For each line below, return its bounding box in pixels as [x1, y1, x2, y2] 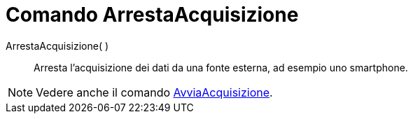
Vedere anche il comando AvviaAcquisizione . [36, 85, 273, 99]
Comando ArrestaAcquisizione [6, 3, 299, 27]
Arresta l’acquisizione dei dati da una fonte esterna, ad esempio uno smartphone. [34, 61, 408, 73]
